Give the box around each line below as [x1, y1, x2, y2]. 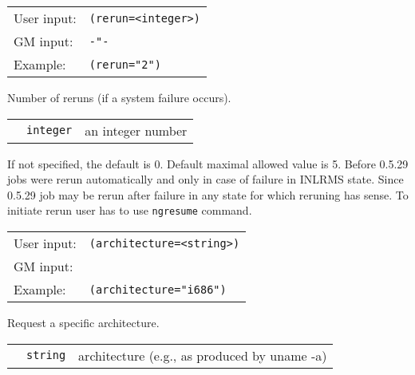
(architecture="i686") [89, 282, 227, 296]
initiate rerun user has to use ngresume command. [7, 202, 252, 219]
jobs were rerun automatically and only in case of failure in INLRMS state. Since [7, 171, 404, 187]
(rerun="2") [89, 57, 161, 71]
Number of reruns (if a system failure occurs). [7, 89, 231, 105]
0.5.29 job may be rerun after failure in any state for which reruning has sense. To [7, 186, 409, 203]
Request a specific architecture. [7, 314, 160, 331]
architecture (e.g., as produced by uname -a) [78, 345, 327, 365]
